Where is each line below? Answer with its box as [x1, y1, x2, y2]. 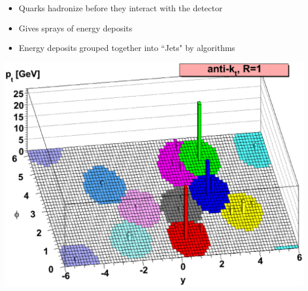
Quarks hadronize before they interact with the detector [18, 2, 223, 14]
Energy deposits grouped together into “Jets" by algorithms [18, 41, 235, 54]
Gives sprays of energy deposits [18, 21, 133, 34]
